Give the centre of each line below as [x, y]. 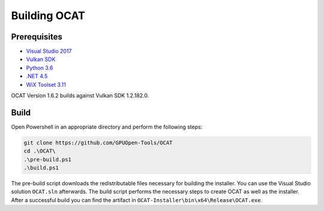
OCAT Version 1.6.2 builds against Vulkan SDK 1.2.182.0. [80, 96]
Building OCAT [48, 16]
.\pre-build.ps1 [48, 159]
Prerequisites [37, 37]
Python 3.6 [40, 68]
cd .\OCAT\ [40, 151]
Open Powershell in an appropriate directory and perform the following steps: [107, 127]
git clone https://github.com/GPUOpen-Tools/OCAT [98, 143]
